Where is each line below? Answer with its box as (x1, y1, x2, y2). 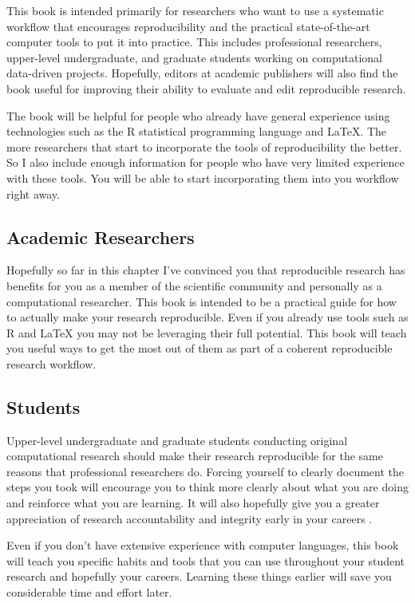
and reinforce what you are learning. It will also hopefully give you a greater (6, 495, 380, 511)
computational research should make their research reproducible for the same (6, 447, 383, 464)
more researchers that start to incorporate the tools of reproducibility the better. (6, 138, 402, 155)
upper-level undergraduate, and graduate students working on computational (6, 49, 382, 65)
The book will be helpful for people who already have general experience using (6, 107, 390, 124)
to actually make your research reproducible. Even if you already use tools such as (6, 309, 409, 325)
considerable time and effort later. (6, 584, 172, 601)
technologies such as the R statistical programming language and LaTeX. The (6, 123, 387, 140)
